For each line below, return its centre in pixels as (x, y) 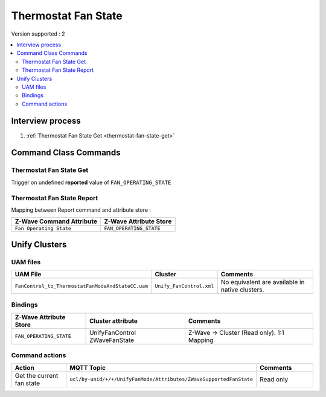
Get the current (37, 375)
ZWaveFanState (112, 340)
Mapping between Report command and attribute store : (81, 210)
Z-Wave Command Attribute (56, 221)
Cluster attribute (113, 321)
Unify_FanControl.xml (184, 286)
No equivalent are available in (263, 282)
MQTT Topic (88, 367)
